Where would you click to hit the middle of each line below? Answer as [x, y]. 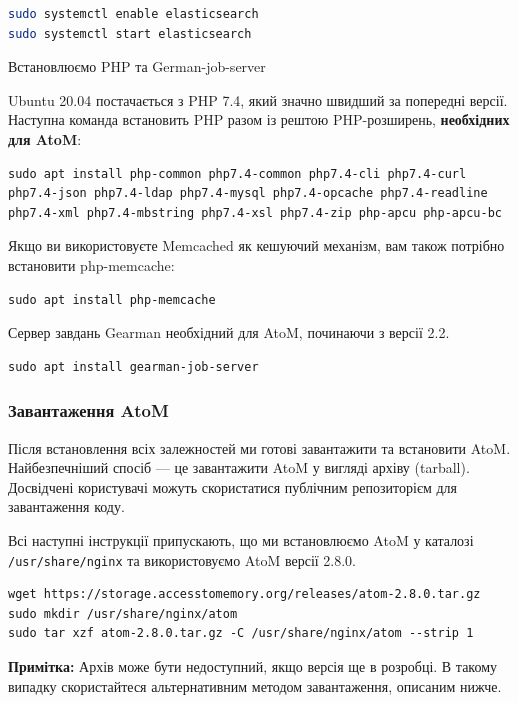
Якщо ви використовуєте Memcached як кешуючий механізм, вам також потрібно [256, 245]
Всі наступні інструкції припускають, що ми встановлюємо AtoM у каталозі [241, 539]
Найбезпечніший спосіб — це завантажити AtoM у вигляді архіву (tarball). [239, 467]
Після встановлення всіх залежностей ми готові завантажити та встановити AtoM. [259, 447]
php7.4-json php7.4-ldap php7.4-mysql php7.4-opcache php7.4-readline [248, 193]
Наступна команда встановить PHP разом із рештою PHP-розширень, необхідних [259, 119]
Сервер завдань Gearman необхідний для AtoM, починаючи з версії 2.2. [229, 332]
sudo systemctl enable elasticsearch [133, 14]
